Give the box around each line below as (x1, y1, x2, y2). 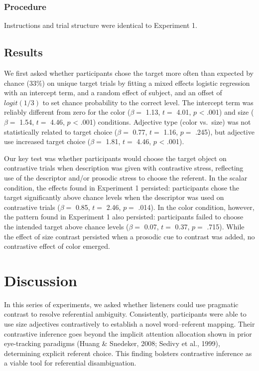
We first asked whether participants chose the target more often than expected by (4, 68, 254, 78)
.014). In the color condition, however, (138, 201, 255, 212)
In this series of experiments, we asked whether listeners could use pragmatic (4, 299, 239, 309)
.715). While (207, 221, 245, 231)
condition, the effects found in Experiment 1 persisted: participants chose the (4, 182, 240, 192)
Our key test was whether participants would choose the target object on (4, 153, 227, 163)
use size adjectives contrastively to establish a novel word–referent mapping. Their (4, 319, 255, 329)
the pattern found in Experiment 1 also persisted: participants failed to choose (4, 211, 244, 222)
